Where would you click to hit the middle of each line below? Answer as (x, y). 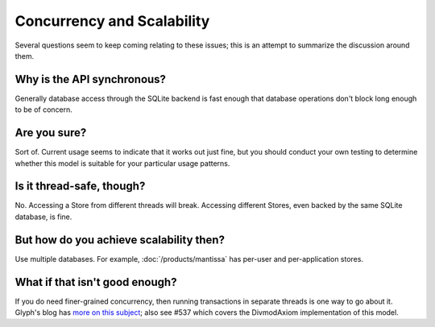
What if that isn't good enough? (96, 282)
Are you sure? (51, 133)
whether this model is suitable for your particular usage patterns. (122, 163)
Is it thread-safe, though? (80, 186)
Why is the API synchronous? (91, 79)
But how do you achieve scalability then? (120, 240)
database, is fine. (43, 217)
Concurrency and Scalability (112, 21)
